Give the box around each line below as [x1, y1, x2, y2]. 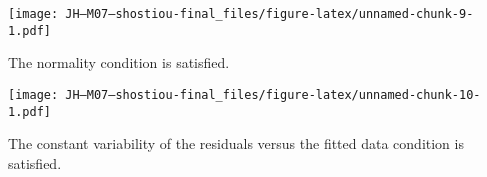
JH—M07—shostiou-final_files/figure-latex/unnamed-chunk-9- [65, 7, 474, 21]
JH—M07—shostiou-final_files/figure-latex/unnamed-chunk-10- [65, 87, 481, 102]
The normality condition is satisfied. [8, 52, 230, 73]
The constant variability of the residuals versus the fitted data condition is [8, 133, 464, 154]
